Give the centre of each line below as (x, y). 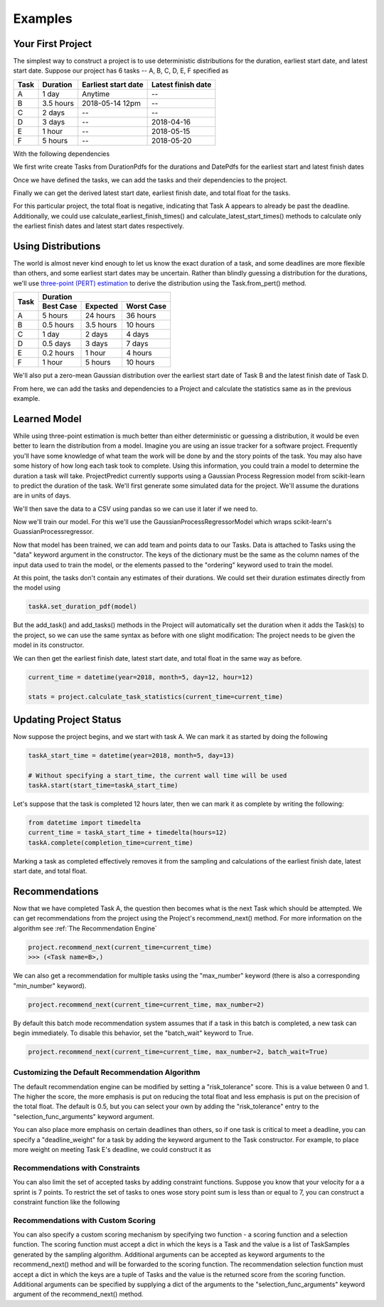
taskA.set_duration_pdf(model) (83, 607)
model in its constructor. (49, 645)
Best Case (60, 306)
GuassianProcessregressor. (53, 532)
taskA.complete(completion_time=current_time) (111, 843)
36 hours (141, 315)
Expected (102, 306)
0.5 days (57, 344)
